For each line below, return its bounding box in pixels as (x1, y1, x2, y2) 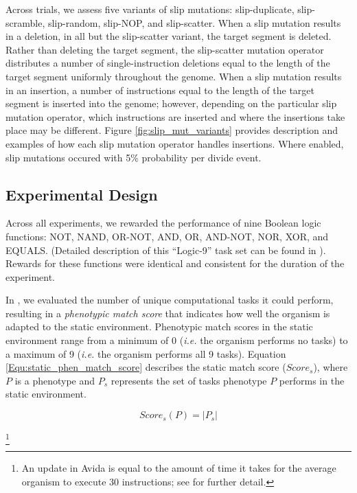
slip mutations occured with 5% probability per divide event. (5, 150, 262, 164)
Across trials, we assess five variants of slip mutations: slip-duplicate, (5, 2, 295, 16)
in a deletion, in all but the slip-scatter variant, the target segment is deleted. (5, 29, 332, 43)
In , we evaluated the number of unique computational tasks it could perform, (5, 293, 334, 307)
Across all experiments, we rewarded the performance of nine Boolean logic (5, 216, 321, 230)
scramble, (5, 15, 45, 30)
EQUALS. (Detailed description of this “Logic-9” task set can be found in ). (5, 242, 326, 257)
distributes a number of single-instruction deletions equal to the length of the (5, 56, 330, 70)
